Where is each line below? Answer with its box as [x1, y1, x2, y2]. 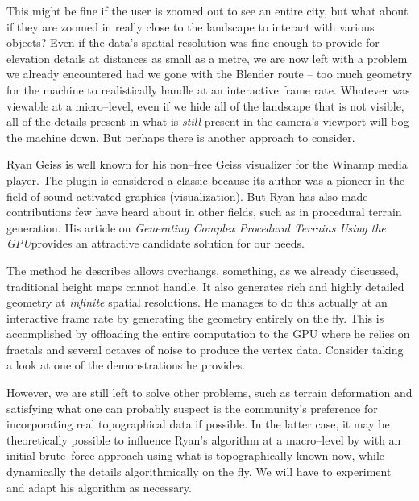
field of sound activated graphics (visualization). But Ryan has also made [6, 187, 368, 204]
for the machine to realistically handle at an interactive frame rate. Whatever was [6, 81, 410, 98]
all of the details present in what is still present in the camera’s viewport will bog [6, 113, 409, 130]
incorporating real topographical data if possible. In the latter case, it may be [6, 415, 390, 432]
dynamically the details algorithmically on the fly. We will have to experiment [6, 463, 392, 480]
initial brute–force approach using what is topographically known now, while [6, 447, 384, 464]
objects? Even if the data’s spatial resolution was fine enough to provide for [6, 34, 380, 51]
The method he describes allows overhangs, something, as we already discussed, [6, 261, 399, 278]
